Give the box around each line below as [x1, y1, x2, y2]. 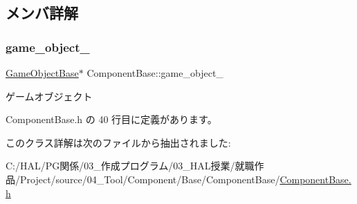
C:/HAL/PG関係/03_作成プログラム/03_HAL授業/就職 [6, 158, 255, 173]
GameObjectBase [6, 66, 79, 80]
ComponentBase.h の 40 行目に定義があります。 [6, 112, 217, 127]
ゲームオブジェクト [6, 89, 93, 103]
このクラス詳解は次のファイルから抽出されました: [6, 135, 231, 149]
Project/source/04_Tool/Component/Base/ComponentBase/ [19, 171, 280, 186]
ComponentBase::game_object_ [86, 66, 223, 80]
